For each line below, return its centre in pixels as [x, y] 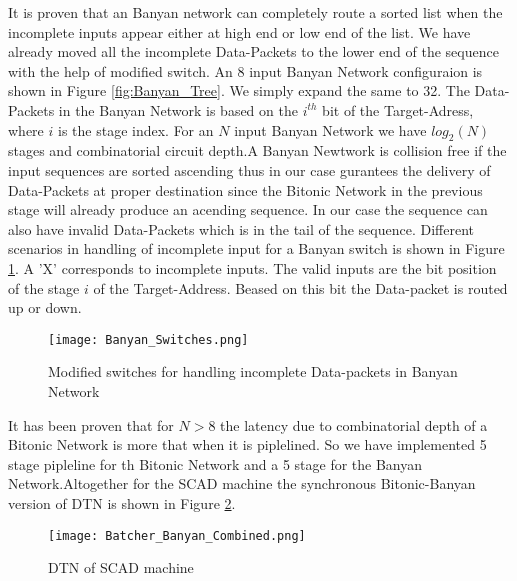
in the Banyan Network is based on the [178, 109]
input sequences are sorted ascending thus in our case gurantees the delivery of [249, 169]
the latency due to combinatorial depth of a [354, 424]
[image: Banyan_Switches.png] [148, 339]
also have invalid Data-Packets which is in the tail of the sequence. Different [241, 228]
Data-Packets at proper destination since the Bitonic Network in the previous [245, 189]
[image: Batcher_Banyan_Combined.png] [177, 535]
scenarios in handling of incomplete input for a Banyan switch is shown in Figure [256, 248]
